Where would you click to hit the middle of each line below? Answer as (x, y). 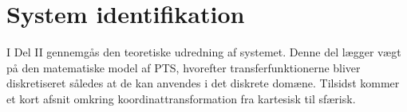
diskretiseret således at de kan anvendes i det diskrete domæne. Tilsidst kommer (203, 83)
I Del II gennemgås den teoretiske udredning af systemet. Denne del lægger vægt (204, 52)
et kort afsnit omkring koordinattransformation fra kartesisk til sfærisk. (181, 98)
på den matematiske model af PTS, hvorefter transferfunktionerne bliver (184, 67)
